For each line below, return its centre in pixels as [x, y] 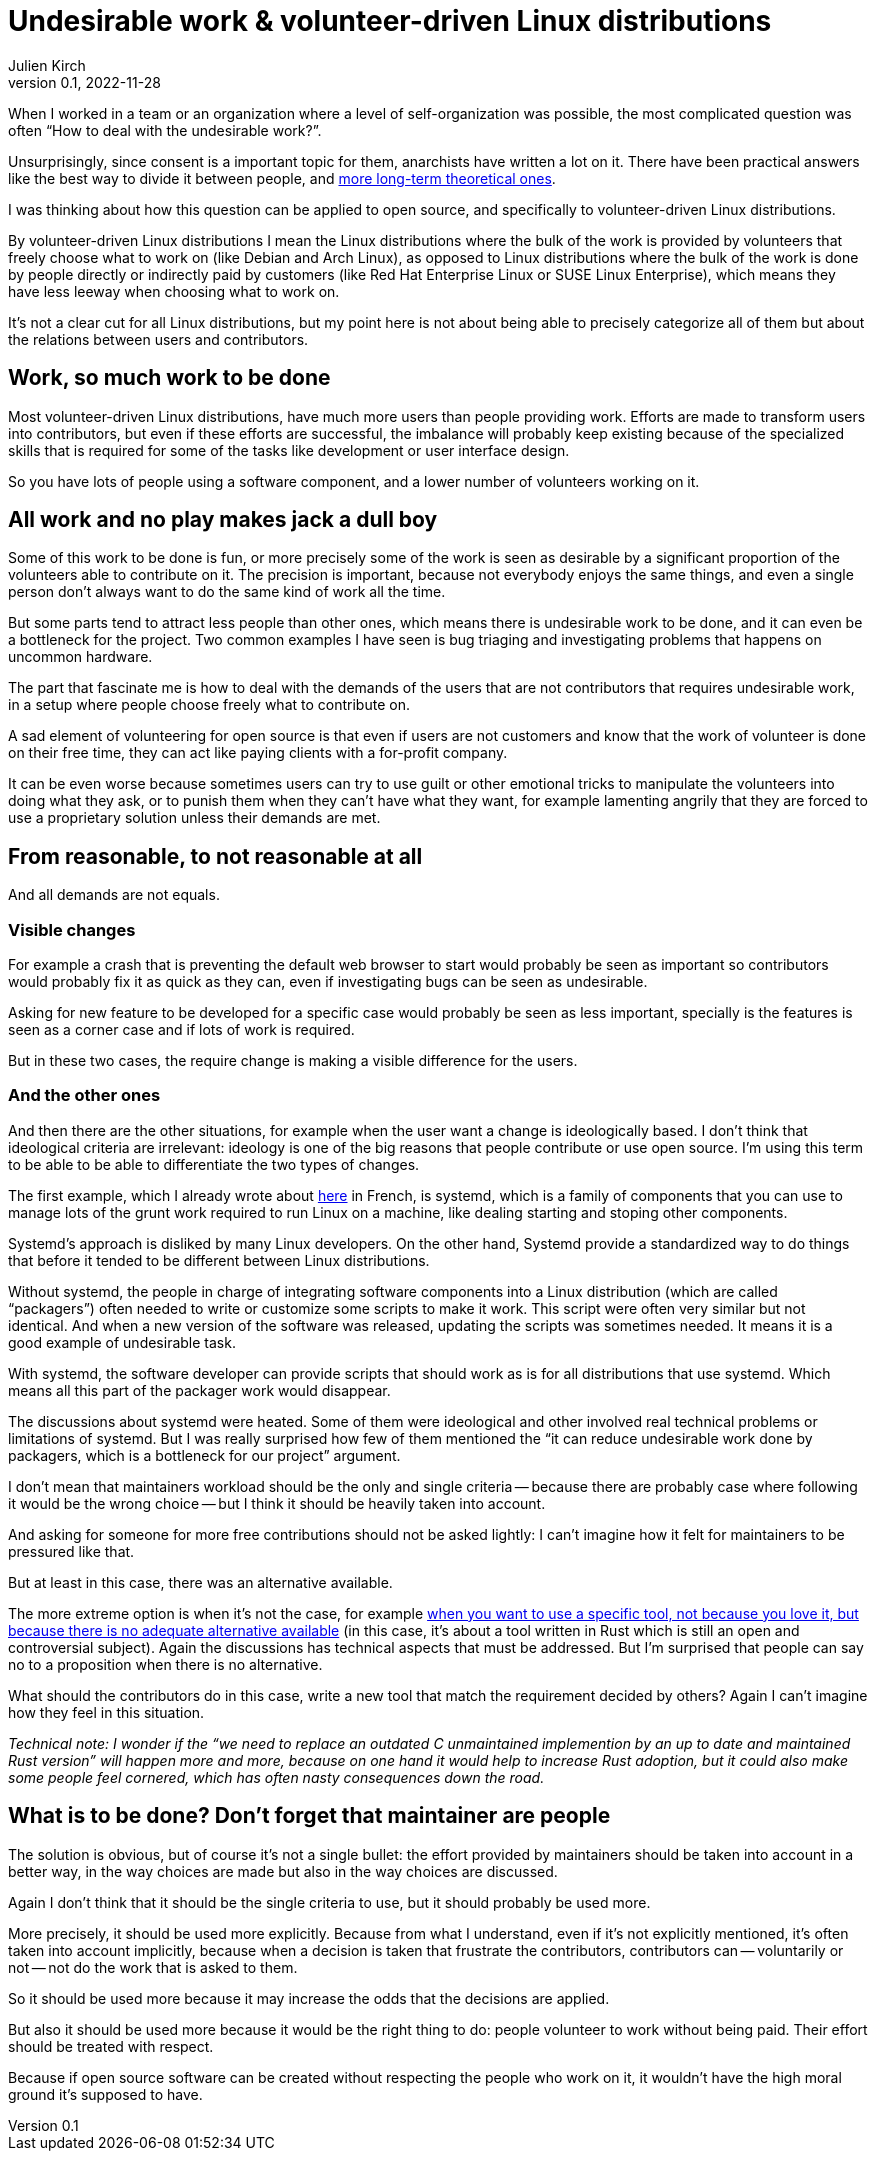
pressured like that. [71, 1551]
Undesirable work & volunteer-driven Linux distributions [390, 21]
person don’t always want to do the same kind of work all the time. [227, 592]
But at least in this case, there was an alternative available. [200, 1582]
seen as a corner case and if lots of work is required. [181, 1030]
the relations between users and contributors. [158, 339]
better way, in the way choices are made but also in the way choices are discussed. [283, 1871]
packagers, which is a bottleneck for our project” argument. [204, 1455]
